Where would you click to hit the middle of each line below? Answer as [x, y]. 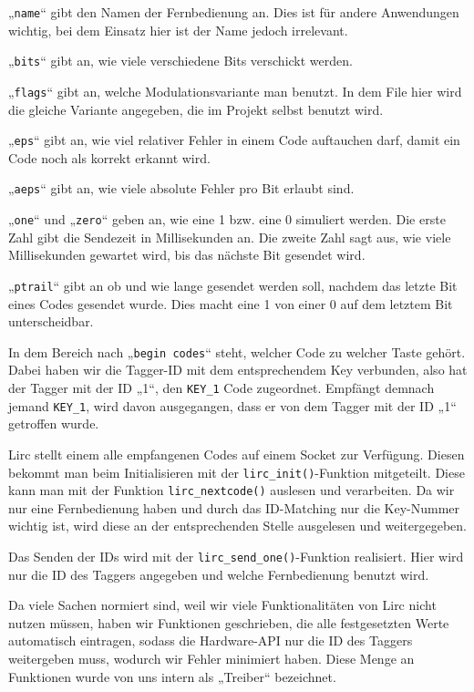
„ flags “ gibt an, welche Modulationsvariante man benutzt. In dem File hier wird [235, 91]
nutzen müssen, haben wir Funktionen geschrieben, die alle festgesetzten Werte [229, 622]
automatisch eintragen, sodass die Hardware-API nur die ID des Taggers [211, 640]
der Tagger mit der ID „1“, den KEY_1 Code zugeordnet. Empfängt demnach [222, 387]
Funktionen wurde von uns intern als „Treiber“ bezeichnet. [172, 676]
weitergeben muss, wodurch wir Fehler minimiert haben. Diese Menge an [211, 659]
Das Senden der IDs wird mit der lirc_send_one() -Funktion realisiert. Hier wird [236, 556]
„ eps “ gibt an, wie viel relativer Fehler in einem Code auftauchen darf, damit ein [234, 140]
